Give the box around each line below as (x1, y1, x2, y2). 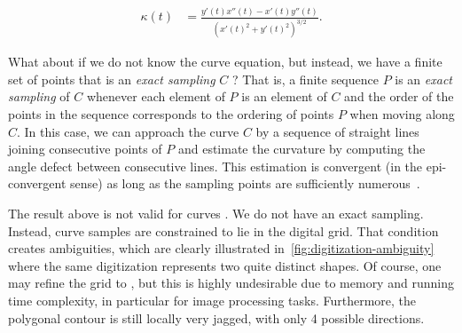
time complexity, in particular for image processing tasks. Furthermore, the (8, 291, 417, 309)
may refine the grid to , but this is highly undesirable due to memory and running (8, 274, 454, 292)
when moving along (349, 105, 455, 123)
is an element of (241, 87, 327, 106)
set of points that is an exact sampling (8, 69, 215, 88)
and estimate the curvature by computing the (177, 139, 426, 158)
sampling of (8, 87, 70, 106)
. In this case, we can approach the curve (17, 122, 239, 140)
